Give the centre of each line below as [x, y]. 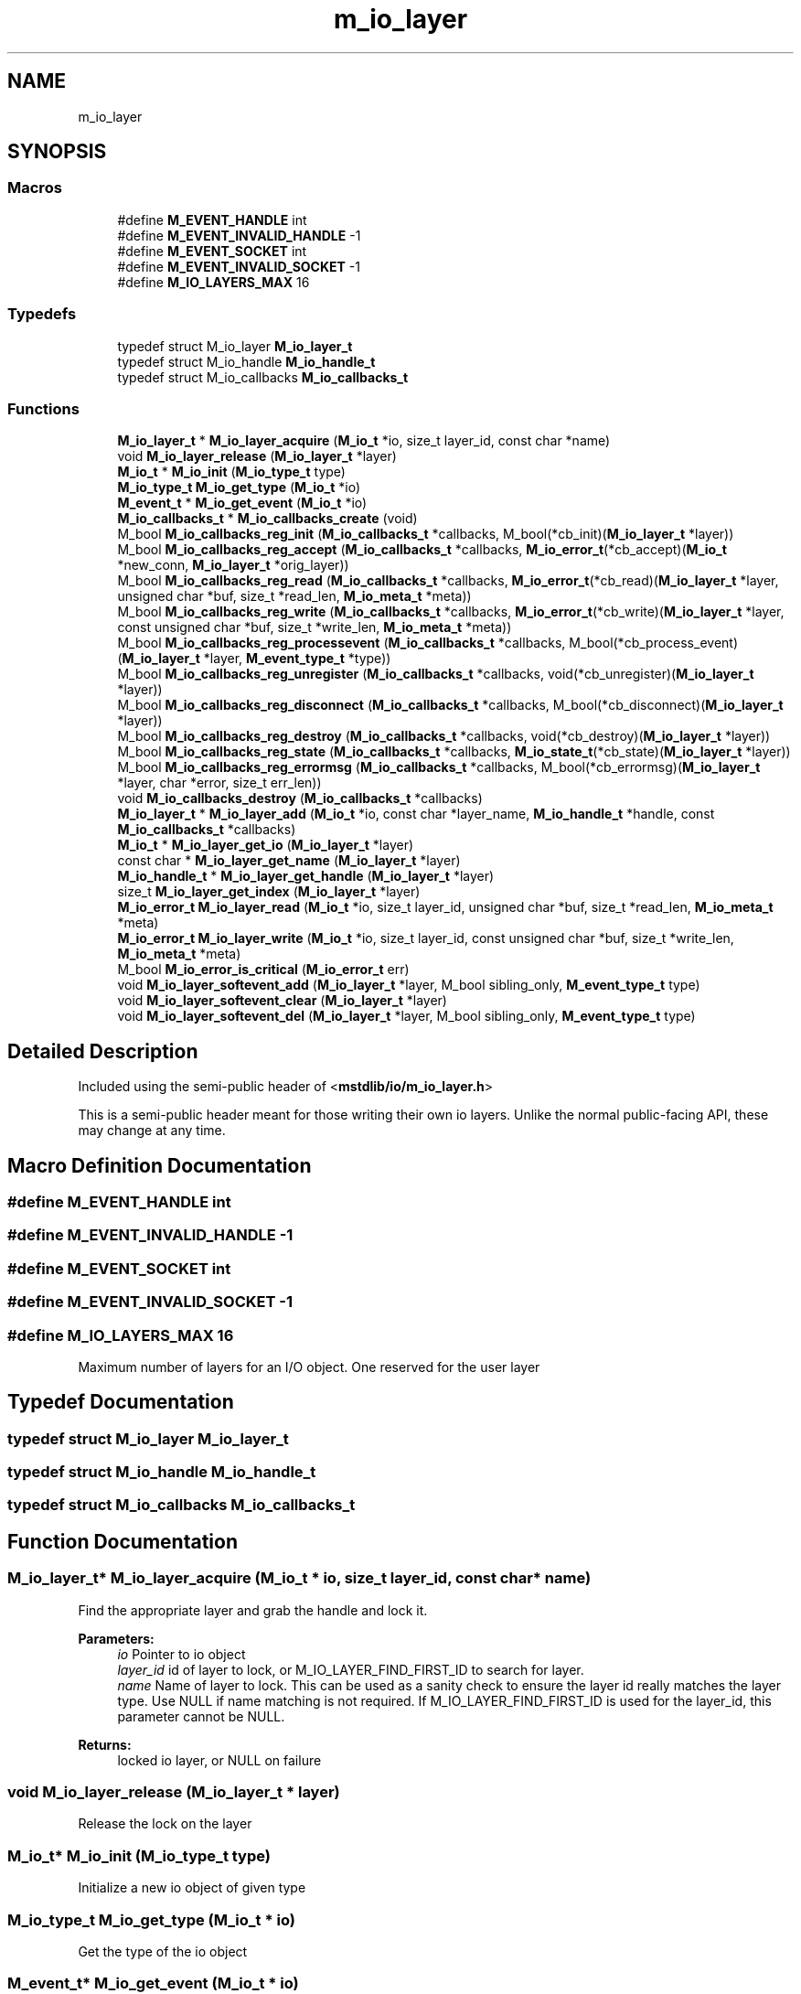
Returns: [105, 1744]
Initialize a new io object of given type [192, 1888]
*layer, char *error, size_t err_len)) [219, 783]
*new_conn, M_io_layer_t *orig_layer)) [233, 565]
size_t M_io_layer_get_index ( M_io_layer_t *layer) [269, 892]
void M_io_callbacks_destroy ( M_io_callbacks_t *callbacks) [300, 799]
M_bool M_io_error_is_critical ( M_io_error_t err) [263, 970]
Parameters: [116, 1638]
